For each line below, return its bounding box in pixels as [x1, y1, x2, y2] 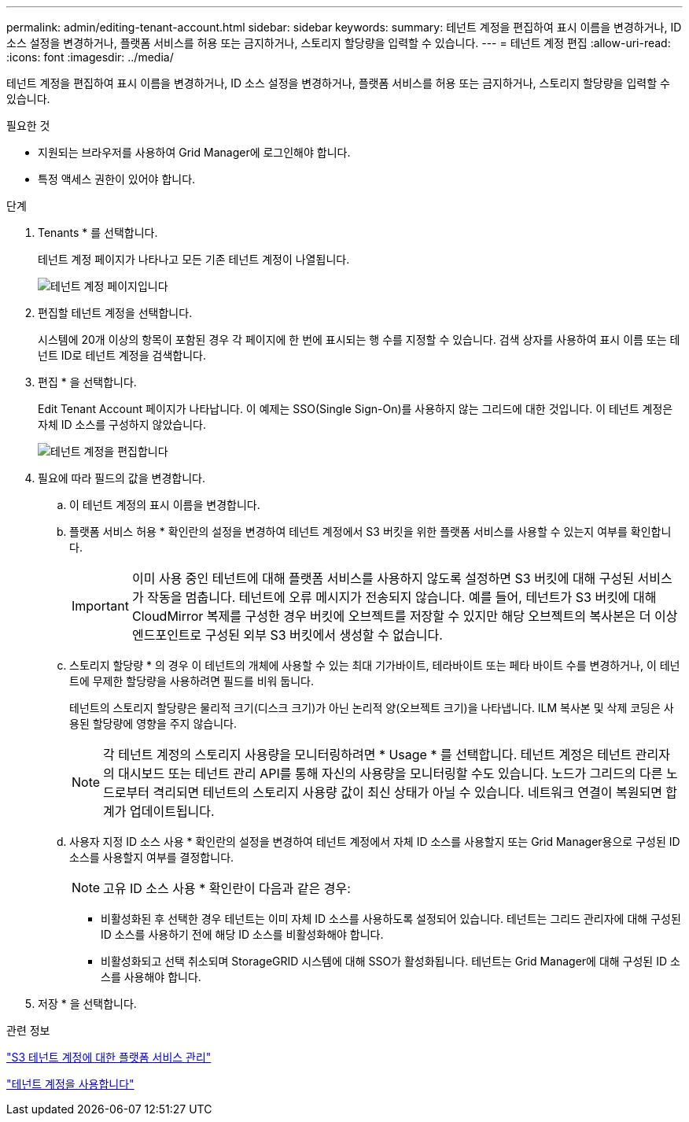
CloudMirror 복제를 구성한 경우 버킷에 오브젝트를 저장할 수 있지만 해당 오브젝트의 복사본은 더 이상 [131, 608, 678, 624]
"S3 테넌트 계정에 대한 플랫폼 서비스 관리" [6, 1050, 212, 1064]
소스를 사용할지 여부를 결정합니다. [69, 851, 234, 864]
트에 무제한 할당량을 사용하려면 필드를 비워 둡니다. [69, 674, 315, 688]
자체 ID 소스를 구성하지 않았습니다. [38, 418, 206, 431]
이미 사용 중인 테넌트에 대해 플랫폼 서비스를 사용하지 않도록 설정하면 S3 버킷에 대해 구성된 [131, 570, 634, 586]
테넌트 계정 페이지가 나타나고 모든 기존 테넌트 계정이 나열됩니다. [38, 253, 350, 266]
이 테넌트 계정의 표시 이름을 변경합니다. [69, 498, 260, 511]
